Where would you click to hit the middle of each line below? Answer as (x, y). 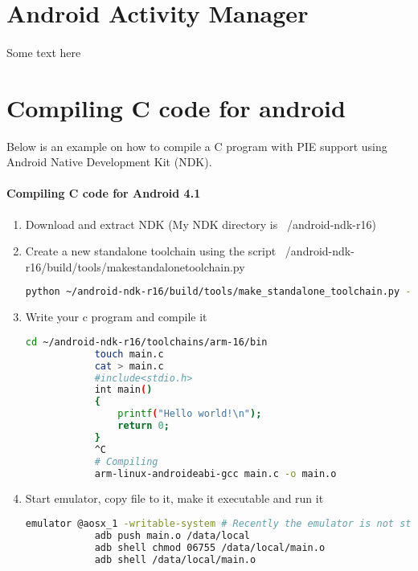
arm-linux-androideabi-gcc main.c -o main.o (215, 473)
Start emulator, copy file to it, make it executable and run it (174, 498)
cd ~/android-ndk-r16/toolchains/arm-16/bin (146, 342)
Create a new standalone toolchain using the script (151, 251)
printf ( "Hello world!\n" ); (190, 414)
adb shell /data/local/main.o (175, 559)
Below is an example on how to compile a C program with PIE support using (197, 146)
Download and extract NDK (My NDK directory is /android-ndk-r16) (201, 224)
